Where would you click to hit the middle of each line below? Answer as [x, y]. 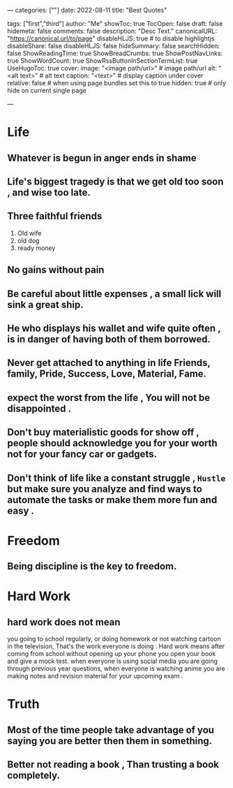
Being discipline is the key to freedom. [92, 566]
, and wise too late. [49, 192]
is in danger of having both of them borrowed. [109, 339]
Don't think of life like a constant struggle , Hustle [116, 478]
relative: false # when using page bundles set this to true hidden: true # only [117, 83]
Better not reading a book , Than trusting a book [113, 765]
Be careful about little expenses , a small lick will [114, 294]
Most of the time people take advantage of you [111, 730]
